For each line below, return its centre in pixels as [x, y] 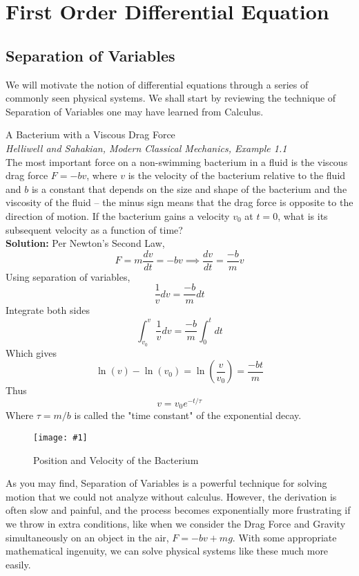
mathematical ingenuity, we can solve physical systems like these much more [167, 551]
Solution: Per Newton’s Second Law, [85, 243]
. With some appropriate [284, 537]
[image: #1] [60, 438]
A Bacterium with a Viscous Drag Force [90, 134]
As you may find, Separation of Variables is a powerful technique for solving [166, 483]
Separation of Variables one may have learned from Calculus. [135, 111]
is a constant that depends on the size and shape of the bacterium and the [189, 188]
